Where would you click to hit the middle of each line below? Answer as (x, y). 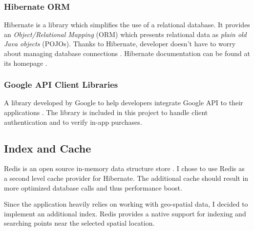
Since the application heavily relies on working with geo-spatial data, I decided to (126, 204)
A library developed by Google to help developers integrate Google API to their (124, 103)
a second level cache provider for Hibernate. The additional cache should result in (126, 178)
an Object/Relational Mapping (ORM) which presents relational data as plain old (125, 34)
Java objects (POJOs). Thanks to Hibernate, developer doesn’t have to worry (120, 44)
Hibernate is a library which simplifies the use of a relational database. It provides (127, 25)
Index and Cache (48, 148)
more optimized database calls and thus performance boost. (93, 187)
